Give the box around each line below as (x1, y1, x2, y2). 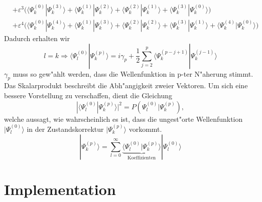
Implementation (4, 178, 116, 199)
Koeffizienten (127, 155, 156, 160)
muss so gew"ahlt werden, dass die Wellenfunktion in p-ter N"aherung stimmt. (13, 68, 253, 79)
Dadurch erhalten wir (4, 33, 70, 44)
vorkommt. (128, 124, 162, 134)
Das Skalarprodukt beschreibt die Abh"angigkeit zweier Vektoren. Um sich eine (4, 80, 248, 91)
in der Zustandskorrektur (27, 124, 104, 134)
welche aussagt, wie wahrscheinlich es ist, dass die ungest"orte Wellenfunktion (4, 113, 243, 124)
